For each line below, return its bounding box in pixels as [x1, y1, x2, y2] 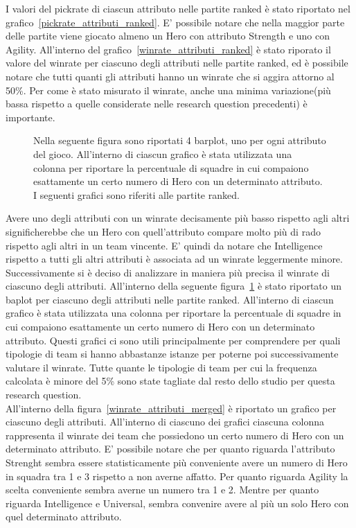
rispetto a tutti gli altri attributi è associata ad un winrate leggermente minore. [6, 252, 343, 266]
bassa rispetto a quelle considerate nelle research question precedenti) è [6, 96, 308, 111]
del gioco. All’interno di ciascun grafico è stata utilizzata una [33, 146, 292, 161]
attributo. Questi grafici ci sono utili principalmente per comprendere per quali [6, 333, 341, 347]
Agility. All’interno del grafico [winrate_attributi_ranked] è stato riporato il [6, 42, 331, 56]
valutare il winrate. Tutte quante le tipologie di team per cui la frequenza [6, 360, 317, 374]
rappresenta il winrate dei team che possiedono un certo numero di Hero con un [6, 428, 344, 442]
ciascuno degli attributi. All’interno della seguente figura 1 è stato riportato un [6, 279, 342, 293]
